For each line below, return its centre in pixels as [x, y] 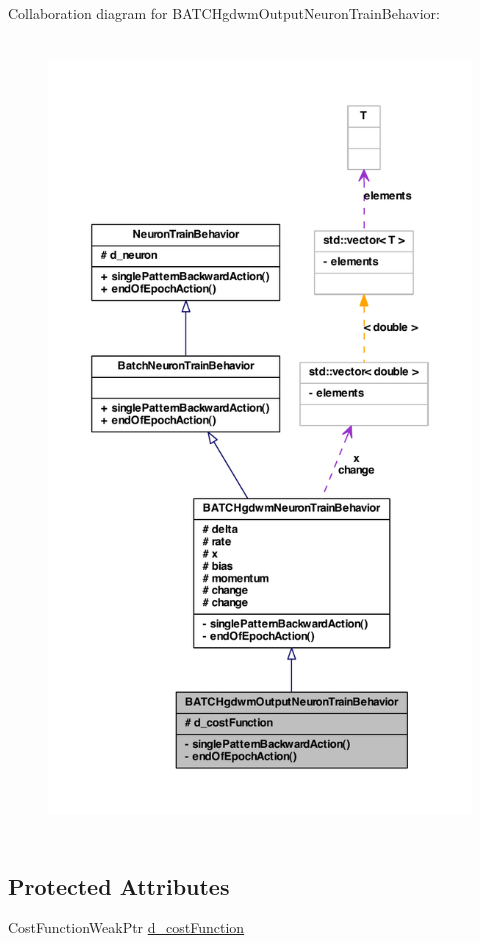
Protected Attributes [119, 885]
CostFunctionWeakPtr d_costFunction [126, 927]
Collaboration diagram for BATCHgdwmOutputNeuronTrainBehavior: [224, 13]
